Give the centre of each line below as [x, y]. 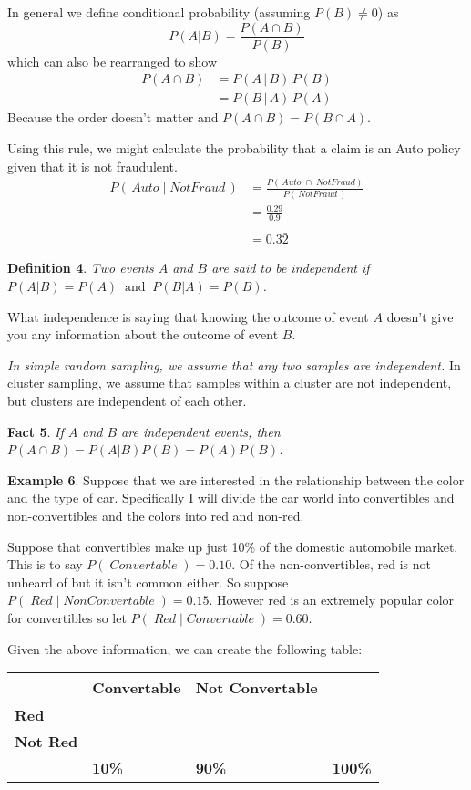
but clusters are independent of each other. [127, 400]
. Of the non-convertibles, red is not [332, 564]
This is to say [45, 564]
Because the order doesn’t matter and [113, 117]
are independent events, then [201, 431]
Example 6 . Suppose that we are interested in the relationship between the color [236, 479]
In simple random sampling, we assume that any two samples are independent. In [234, 364]
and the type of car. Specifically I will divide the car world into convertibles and [231, 498]
